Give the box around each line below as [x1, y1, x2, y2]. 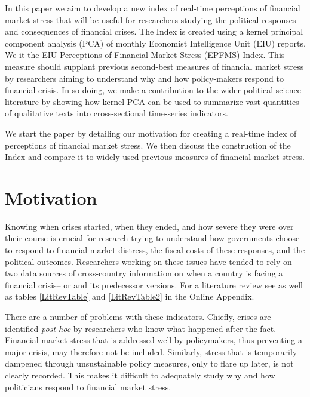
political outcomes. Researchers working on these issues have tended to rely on [5, 255, 292, 267]
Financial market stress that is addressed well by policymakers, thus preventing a [5, 334, 302, 346]
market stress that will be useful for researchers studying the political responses [5, 13, 296, 26]
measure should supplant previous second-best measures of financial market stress [5, 60, 304, 72]
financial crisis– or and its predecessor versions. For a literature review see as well [5, 278, 303, 291]
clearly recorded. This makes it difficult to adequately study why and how [5, 368, 275, 381]
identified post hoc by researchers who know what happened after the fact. [5, 322, 277, 334]
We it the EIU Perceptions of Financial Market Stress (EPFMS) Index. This [5, 48, 285, 61]
